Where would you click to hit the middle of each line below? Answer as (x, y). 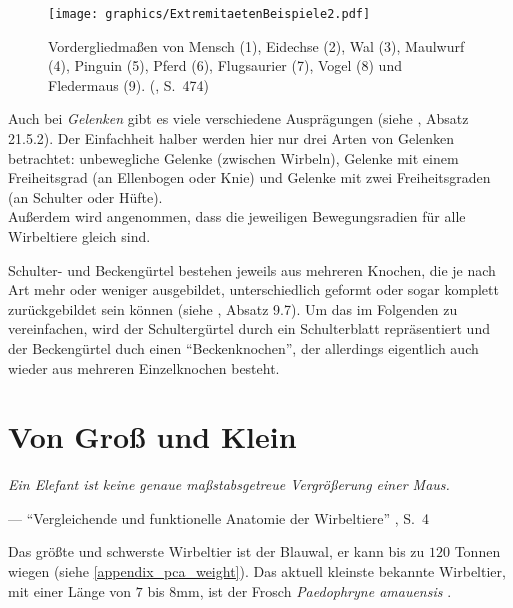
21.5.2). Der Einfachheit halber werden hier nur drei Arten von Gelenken (231, 138)
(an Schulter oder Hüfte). (85, 196)
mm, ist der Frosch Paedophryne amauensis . (314, 590)
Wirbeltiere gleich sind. (79, 236)
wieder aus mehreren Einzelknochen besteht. (144, 367)
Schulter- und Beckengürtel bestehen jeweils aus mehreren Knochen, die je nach (252, 269)
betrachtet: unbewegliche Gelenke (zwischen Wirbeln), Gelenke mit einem (233, 157)
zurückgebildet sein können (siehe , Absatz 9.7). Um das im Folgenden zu (233, 308)
